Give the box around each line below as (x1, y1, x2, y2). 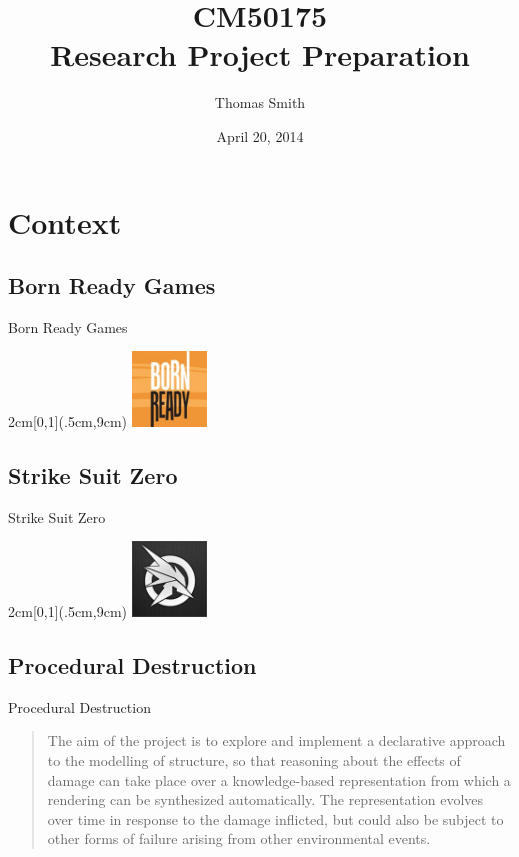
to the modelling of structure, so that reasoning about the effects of (47, 750, 461, 771)
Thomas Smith (214, 92, 306, 113)
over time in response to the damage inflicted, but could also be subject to (47, 808, 504, 829)
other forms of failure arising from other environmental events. (47, 828, 431, 849)
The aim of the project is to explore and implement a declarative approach (47, 730, 506, 751)
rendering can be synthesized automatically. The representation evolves (47, 789, 484, 810)
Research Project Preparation (50, 34, 470, 75)
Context (8, 201, 122, 242)
